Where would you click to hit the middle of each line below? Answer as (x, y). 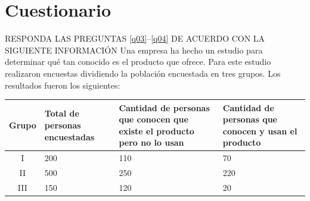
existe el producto (156, 131)
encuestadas (69, 136)
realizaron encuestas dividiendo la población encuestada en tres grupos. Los (143, 73)
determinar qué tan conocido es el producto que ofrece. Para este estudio (138, 62)
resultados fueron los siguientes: (63, 85)
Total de (62, 113)
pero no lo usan (151, 142)
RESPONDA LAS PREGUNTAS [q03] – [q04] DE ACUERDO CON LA (135, 38)
